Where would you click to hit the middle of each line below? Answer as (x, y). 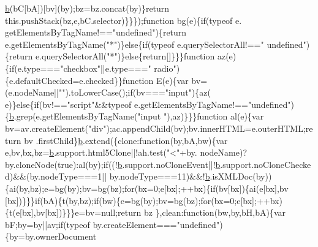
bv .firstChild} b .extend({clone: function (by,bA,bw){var (126, 140)
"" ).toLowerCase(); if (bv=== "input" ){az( (134, 92)
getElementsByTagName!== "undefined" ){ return (96, 32)
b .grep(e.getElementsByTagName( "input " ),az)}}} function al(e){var (137, 116)
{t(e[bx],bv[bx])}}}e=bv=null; (62, 212)
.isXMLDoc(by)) (241, 176)
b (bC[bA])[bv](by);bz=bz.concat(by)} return (87, 8)
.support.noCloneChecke (266, 164)
